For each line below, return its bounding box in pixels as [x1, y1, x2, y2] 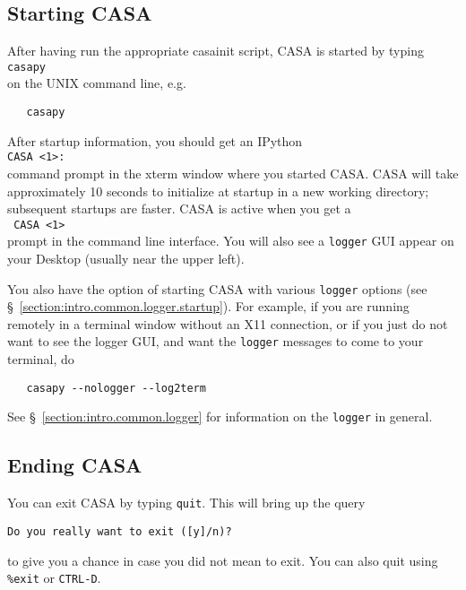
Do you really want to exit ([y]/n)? [7, 525, 232, 538]
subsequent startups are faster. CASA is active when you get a [7, 199, 351, 218]
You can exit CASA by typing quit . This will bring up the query [7, 493, 366, 512]
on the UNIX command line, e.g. [7, 74, 186, 92]
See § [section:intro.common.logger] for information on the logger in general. [7, 407, 433, 426]
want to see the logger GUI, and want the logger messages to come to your [7, 332, 424, 351]
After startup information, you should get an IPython [7, 131, 303, 150]
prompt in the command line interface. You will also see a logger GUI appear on [7, 231, 454, 250]
